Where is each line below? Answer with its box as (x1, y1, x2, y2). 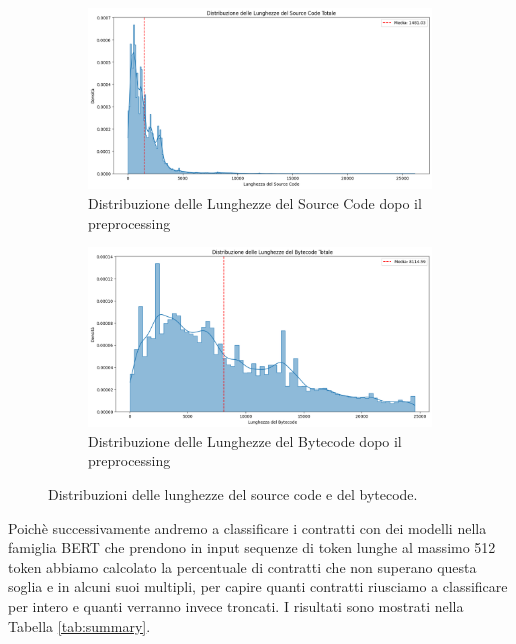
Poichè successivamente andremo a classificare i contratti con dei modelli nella (8, 517, 487, 538)
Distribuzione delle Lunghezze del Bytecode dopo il (88, 430, 402, 451)
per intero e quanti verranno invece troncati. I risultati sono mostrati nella (8, 596, 464, 616)
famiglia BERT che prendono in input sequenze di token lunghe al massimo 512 (8, 537, 496, 558)
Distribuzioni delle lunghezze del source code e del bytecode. (48, 484, 418, 505)
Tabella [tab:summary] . (8, 615, 151, 636)
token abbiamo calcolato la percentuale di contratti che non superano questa (8, 556, 477, 577)
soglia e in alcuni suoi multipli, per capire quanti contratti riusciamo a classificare (8, 576, 508, 597)
